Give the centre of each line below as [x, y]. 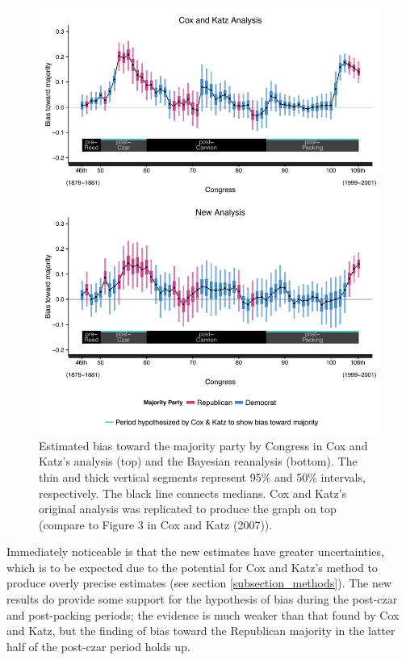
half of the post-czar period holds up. [98, 646]
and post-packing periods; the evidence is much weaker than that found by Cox [203, 614]
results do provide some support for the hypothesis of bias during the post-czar [202, 599]
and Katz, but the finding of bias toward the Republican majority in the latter [201, 631]
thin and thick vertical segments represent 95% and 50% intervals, [202, 476]
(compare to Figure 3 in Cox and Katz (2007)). [156, 524]
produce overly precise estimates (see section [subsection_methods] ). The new [199, 583]
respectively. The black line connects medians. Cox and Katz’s [193, 493]
